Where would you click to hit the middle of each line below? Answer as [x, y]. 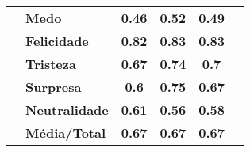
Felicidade [57, 41]
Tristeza [51, 64]
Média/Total [66, 133]
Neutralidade [67, 110]
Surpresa [54, 87]
